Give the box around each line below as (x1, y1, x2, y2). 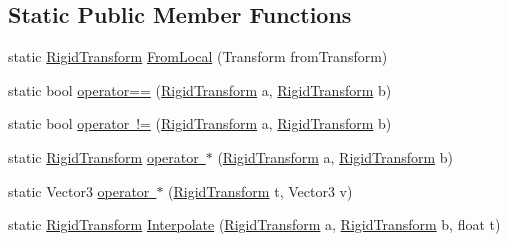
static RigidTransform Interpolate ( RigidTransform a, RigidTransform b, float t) (8, 214, 501, 235)
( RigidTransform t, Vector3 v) (168, 180, 353, 201)
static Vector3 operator (8, 180, 150, 201)
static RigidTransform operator (8, 146, 199, 167)
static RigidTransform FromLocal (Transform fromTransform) (8, 46, 388, 67)
